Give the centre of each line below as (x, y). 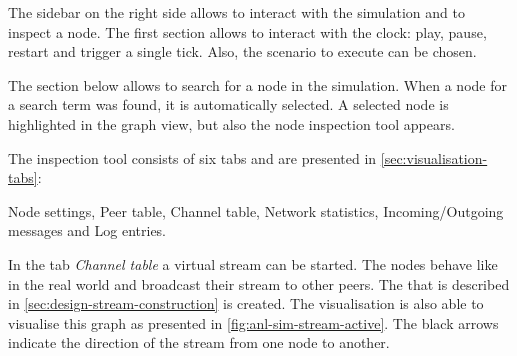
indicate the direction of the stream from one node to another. (199, 342)
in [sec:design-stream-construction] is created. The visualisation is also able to (246, 303)
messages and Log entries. (87, 230)
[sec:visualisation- (434, 157)
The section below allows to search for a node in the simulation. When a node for (257, 84)
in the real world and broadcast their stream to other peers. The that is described (259, 283)
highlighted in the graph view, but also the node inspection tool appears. (231, 123)
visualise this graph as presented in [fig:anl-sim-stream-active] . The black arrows (253, 322)
